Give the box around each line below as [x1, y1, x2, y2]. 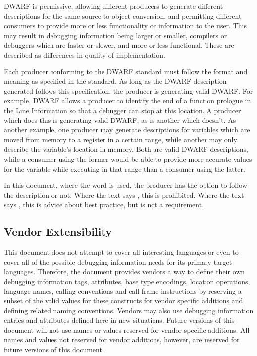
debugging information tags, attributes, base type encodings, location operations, [4, 276, 250, 286]
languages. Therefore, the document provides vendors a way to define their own [4, 266, 245, 277]
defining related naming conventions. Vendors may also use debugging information [4, 305, 254, 315]
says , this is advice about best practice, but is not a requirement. [4, 199, 204, 210]
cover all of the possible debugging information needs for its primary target [4, 256, 232, 267]
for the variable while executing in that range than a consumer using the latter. [4, 163, 245, 174]
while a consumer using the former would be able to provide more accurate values [4, 153, 252, 164]
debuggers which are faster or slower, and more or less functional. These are [4, 40, 234, 50]
